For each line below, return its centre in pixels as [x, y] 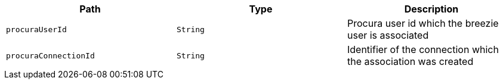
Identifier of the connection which [423, 49]
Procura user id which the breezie [423, 23]
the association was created [410, 61]
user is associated [388, 35]
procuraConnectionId [50, 55]
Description [431, 9]
